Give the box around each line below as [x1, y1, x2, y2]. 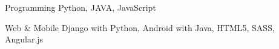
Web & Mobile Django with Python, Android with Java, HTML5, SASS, [5, 21, 275, 33]
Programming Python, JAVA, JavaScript [5, 1, 156, 13]
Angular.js [5, 33, 44, 45]
